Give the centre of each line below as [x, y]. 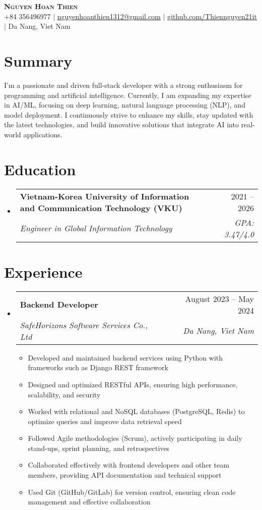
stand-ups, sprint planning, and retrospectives [99, 448]
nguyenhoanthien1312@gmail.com [109, 16]
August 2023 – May [219, 298]
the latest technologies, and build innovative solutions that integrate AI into [121, 124]
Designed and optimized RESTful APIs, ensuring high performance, [133, 384]
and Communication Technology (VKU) [101, 208]
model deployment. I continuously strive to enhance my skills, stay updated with [129, 114]
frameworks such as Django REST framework [98, 367]
